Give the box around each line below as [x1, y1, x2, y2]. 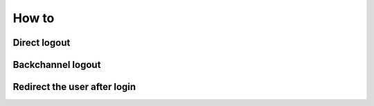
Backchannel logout [12, 59, 101, 71]
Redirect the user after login [12, 81, 136, 93]
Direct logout [12, 37, 71, 48]
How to [12, 10, 55, 26]
